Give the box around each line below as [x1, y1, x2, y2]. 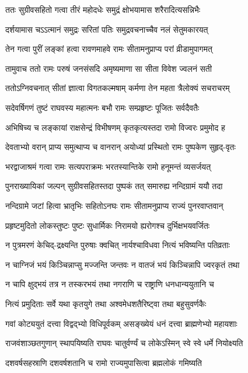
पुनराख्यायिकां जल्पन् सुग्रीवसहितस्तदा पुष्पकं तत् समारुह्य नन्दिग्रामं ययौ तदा [5, 180, 223, 192]
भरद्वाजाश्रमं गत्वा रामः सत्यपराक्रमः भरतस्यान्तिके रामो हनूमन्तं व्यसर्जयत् [5, 160, 211, 172]
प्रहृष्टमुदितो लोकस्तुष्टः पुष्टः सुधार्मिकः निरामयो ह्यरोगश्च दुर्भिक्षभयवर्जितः [5, 219, 210, 231]
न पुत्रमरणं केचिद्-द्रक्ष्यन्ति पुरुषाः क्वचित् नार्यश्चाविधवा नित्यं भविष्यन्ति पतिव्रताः [5, 239, 230, 251]
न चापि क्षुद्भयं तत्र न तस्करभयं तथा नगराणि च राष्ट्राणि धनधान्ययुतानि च [5, 278, 214, 290]
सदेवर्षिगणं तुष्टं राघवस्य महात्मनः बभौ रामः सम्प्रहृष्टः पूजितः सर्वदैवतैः [5, 101, 200, 113]
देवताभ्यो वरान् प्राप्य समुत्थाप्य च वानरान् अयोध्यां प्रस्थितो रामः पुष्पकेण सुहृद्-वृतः [5, 141, 236, 153]
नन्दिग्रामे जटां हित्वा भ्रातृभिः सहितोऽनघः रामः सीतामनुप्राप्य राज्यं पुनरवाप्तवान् [5, 199, 223, 211]
